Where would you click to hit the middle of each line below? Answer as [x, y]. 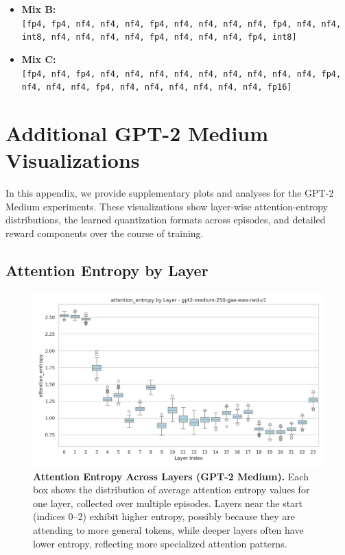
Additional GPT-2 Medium [137, 133]
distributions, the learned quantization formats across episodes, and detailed [166, 220]
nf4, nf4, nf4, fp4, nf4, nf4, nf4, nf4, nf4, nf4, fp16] [157, 87]
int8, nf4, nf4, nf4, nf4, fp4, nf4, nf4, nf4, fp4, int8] [159, 37]
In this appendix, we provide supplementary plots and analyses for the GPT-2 [170, 193]
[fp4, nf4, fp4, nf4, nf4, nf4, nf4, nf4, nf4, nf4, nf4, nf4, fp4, [181, 74]
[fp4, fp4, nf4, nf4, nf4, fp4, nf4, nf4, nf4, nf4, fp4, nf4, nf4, [181, 24]
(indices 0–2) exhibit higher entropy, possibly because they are [164, 516]
